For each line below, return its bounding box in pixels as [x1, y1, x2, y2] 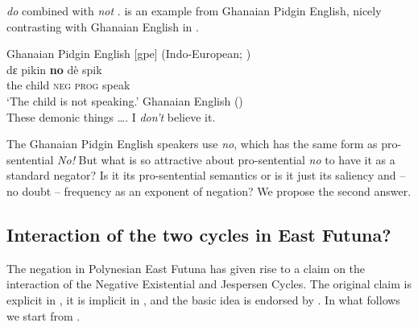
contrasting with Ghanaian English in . [6, 18, 199, 35]
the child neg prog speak [6, 77, 130, 93]
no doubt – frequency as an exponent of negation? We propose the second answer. [6, 182, 412, 199]
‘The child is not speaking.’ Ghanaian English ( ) [6, 92, 243, 109]
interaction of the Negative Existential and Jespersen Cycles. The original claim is [6, 275, 412, 292]
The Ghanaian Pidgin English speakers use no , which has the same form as [6, 135, 378, 152]
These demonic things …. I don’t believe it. [6, 108, 216, 125]
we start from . [6, 307, 81, 324]
